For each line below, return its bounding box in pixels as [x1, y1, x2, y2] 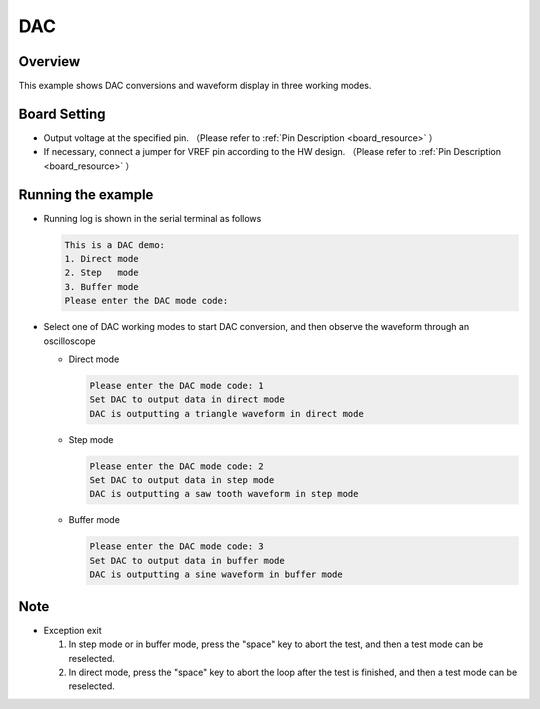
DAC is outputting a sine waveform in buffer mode [89, 569, 344, 580]
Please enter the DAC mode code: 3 [89, 541, 264, 552]
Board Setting [18, 105, 106, 122]
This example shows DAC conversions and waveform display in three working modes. [18, 80, 372, 92]
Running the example [18, 186, 154, 203]
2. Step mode [64, 267, 139, 279]
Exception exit [43, 624, 102, 636]
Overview [18, 53, 81, 70]
